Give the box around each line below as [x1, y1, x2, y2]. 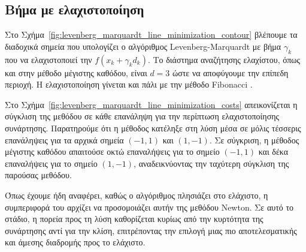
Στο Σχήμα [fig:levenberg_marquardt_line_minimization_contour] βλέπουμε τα [5, 28, 298, 41]
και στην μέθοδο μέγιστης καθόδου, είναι [5, 66, 147, 79]
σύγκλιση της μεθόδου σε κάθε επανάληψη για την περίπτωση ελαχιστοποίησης [5, 110, 280, 122]
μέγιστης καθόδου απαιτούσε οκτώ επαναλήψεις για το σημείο [5, 145, 220, 158]
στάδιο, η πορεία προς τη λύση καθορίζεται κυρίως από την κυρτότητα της [5, 212, 263, 225]
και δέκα [258, 145, 289, 158]
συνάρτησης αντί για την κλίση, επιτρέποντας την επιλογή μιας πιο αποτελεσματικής [5, 224, 297, 236]
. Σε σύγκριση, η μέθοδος [209, 133, 299, 146]
